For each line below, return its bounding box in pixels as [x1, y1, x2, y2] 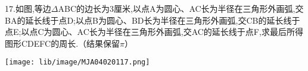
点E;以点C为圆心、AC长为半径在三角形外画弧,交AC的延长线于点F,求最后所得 [5, 25, 303, 38]
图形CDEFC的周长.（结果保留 [5, 37, 120, 49]
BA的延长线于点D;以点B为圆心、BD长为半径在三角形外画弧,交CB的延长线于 [5, 14, 300, 26]
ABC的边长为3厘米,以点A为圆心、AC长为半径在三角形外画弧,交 [58, 2, 304, 14]
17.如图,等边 [5, 2, 51, 14]
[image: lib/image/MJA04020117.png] [5, 58, 150, 67]
